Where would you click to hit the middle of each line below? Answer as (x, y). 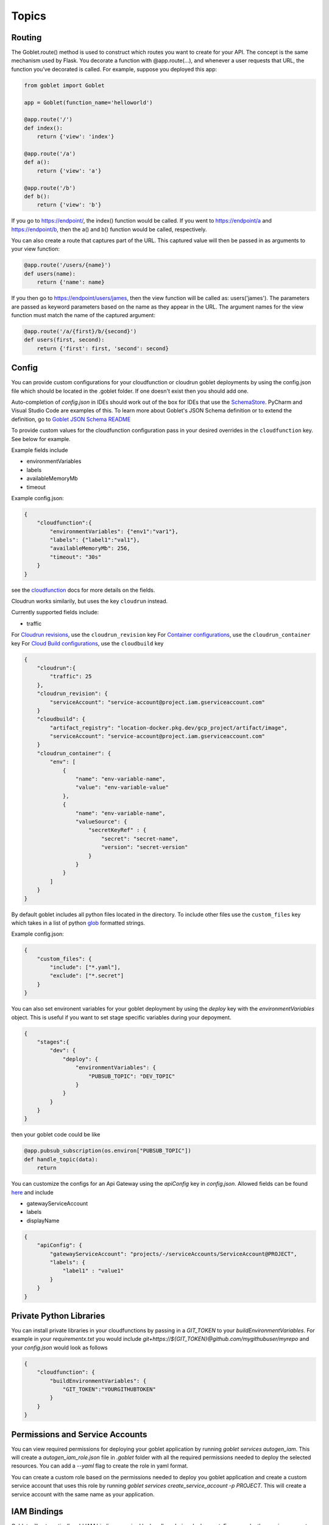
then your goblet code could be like (56, 1135)
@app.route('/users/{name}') (68, 265)
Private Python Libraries (58, 1315)
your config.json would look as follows (59, 1347)
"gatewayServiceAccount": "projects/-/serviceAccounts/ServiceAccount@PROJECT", (174, 1254)
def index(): (44, 128)
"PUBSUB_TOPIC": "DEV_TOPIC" (132, 1076)
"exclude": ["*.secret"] (87, 976)
